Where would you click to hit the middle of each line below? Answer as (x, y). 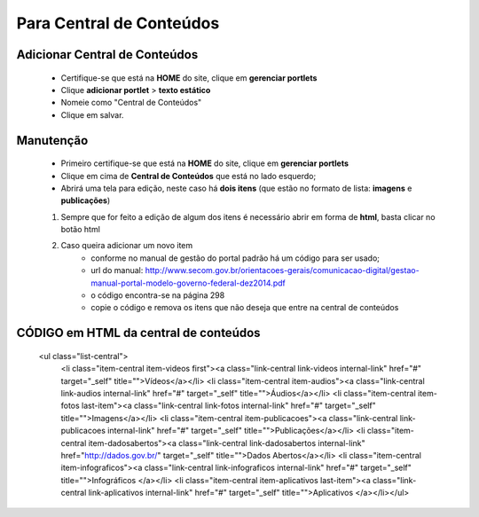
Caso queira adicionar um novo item (127, 246)
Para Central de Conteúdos (118, 23)
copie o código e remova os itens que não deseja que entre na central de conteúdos (245, 308)
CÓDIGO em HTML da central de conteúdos (138, 333)
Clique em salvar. (92, 114)
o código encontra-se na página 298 (158, 295)
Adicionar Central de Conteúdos (107, 55)
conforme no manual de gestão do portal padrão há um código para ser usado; (236, 258)
